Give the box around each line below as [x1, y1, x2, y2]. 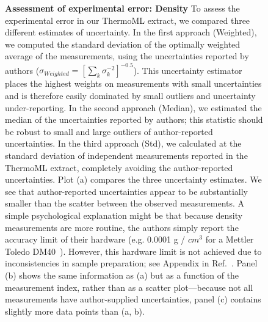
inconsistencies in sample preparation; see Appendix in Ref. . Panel [5, 257, 258, 269]
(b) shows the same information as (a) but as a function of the [5, 268, 239, 281]
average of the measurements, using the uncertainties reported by [5, 49, 249, 62]
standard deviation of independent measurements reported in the [5, 149, 248, 162]
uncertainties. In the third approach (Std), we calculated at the [5, 137, 242, 150]
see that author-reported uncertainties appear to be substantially [5, 185, 248, 197]
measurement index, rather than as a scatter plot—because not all [5, 280, 253, 293]
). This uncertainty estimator [133, 64, 242, 76]
